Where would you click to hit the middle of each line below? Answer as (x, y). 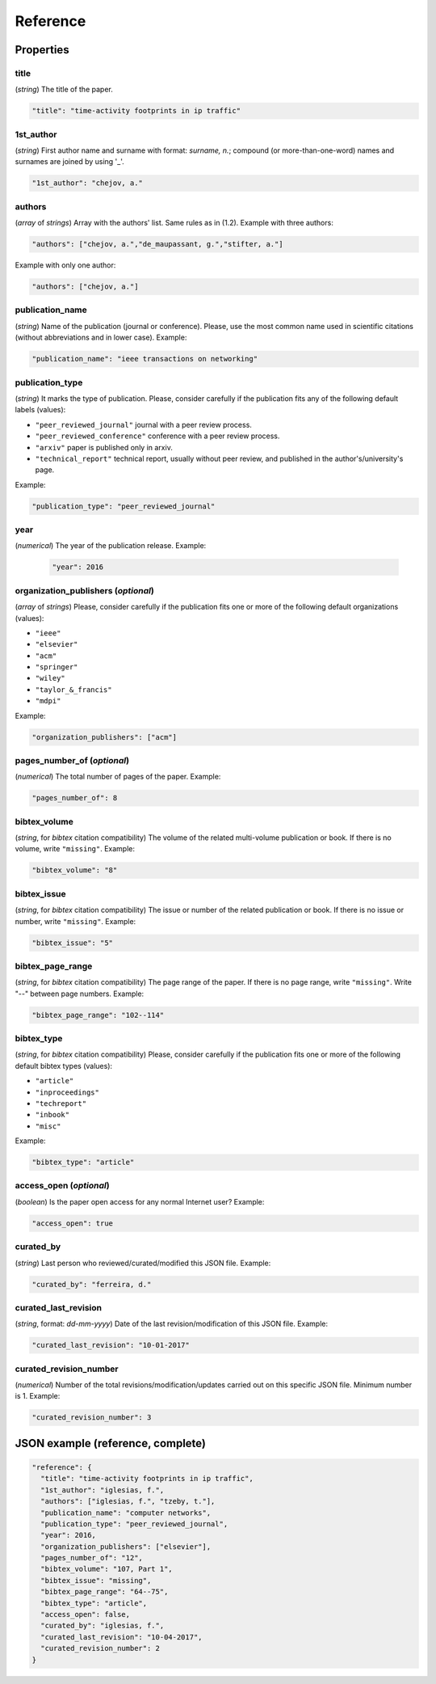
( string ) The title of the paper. (64, 90)
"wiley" (50, 678)
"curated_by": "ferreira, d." (92, 1284)
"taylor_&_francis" (73, 690)
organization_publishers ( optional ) (85, 590)
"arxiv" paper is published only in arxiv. (104, 447)
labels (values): (40, 410)
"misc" (48, 1126)
